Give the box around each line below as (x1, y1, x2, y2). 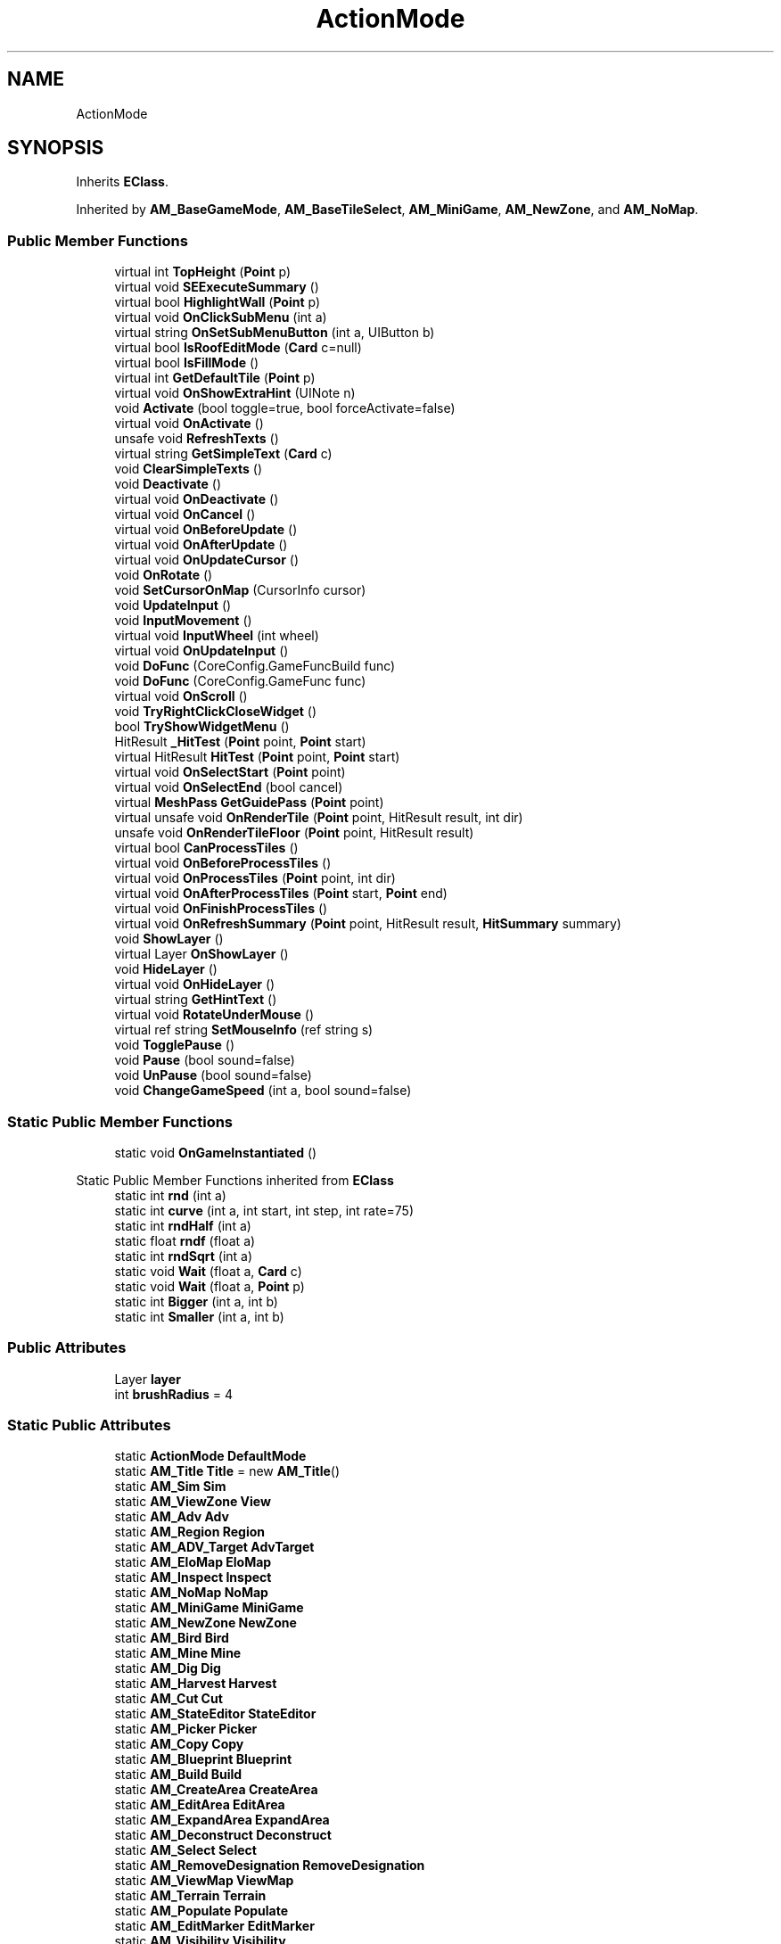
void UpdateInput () (114, 597, 232, 614)
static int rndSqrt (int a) (114, 1248, 253, 1264)
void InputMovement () (114, 613, 252, 629)
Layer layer (114, 1371, 181, 1387)
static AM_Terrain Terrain (114, 1888, 267, 1904)
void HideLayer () (114, 961, 218, 977)
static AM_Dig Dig (114, 1660, 221, 1676)
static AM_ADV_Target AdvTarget (114, 1539, 315, 1555)
